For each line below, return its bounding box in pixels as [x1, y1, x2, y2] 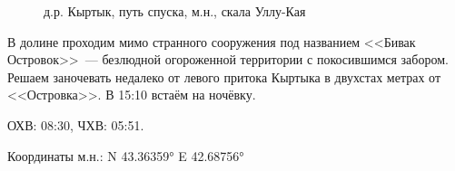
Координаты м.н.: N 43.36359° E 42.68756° [7, 146, 244, 165]
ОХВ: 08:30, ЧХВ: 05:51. [7, 115, 144, 134]
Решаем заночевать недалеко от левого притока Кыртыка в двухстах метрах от [7, 67, 441, 86]
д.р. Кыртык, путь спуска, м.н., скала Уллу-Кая [44, 2, 306, 20]
